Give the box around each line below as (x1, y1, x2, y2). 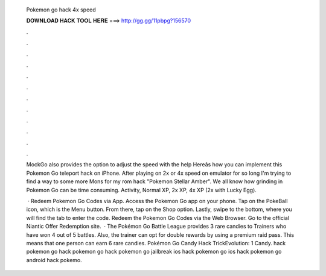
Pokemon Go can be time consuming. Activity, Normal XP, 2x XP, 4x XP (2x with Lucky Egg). (26, 186, 257, 193)
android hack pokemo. (26, 256, 82, 263)
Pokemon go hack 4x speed (26, 6, 96, 13)
